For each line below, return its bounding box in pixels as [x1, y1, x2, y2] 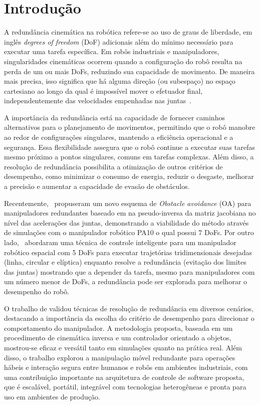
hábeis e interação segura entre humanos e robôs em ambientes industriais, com [4, 362, 248, 372]
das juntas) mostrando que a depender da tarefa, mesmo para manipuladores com [4, 266, 255, 277]
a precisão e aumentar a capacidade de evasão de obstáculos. [4, 181, 190, 191]
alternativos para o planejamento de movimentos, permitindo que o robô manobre [4, 122, 255, 132]
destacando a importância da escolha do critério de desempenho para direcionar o [4, 313, 254, 323]
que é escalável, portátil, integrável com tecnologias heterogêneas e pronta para [4, 381, 246, 392]
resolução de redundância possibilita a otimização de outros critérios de [4, 161, 223, 171]
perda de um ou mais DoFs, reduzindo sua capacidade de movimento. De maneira [4, 66, 255, 76]
